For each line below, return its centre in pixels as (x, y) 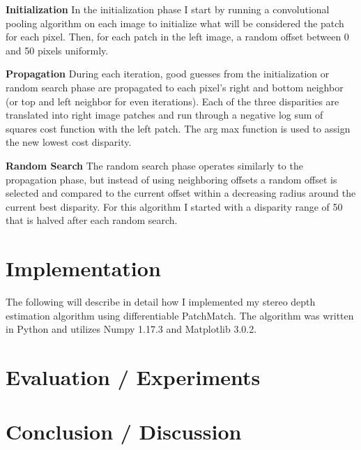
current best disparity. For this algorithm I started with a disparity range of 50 (174, 206)
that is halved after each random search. (92, 220)
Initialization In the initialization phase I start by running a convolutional (168, 9)
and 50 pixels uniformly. (57, 50)
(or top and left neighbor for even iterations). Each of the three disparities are (172, 101)
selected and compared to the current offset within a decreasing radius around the (181, 193)
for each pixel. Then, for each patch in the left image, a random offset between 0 (177, 37)
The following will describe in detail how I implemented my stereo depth (161, 302)
